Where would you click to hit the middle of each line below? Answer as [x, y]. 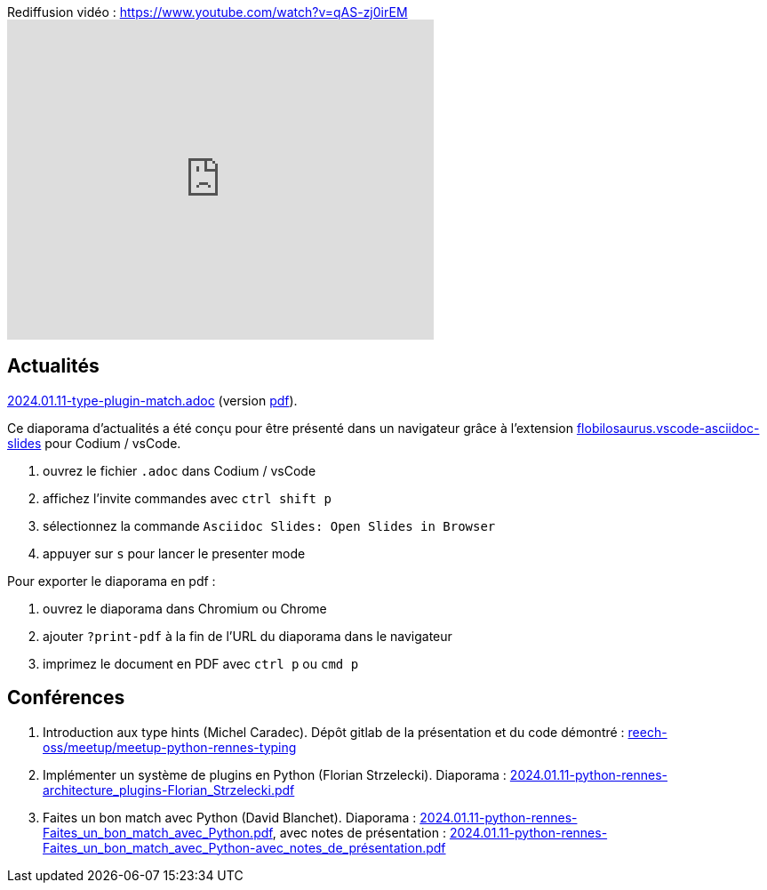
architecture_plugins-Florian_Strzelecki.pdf [169, 790]
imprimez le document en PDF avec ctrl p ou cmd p [201, 663]
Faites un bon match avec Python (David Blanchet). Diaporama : [230, 817]
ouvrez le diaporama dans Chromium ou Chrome [185, 608]
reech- [647, 732]
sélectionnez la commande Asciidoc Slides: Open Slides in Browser [269, 525]
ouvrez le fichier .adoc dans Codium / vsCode [180, 470]
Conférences [66, 698]
